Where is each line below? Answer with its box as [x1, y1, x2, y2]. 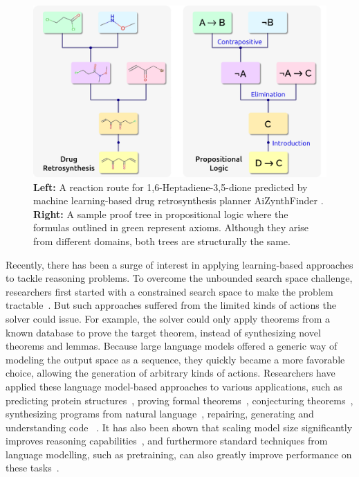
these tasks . [6, 460, 59, 475]
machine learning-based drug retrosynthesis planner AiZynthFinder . [33, 193, 324, 208]
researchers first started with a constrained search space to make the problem [6, 284, 333, 298]
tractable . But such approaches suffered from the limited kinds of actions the [6, 298, 336, 312]
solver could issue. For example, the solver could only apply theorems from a [6, 311, 330, 325]
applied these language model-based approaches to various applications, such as [6, 379, 342, 393]
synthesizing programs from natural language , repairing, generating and [6, 406, 314, 421]
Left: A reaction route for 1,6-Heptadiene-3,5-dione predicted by [33, 179, 308, 194]
